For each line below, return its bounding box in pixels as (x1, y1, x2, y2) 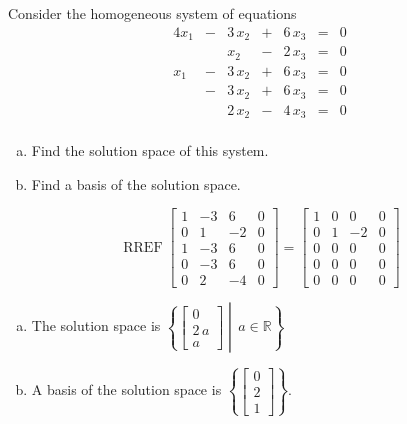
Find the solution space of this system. (31, 140, 269, 161)
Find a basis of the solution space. (31, 173, 241, 194)
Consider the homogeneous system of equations (8, 3, 297, 23)
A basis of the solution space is (31, 379, 222, 400)
